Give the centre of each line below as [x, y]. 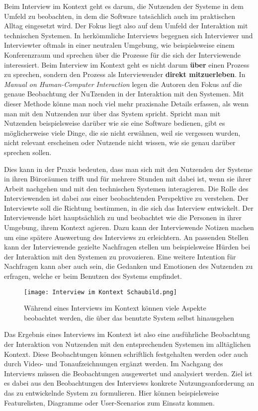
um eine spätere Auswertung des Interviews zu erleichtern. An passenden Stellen [126, 237]
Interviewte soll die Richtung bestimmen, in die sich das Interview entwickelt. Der [129, 207]
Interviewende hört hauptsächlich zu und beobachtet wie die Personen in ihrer [123, 217]
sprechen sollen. [28, 152]
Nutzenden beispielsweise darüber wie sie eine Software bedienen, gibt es [115, 123]
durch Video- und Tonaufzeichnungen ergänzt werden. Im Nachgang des [114, 364]
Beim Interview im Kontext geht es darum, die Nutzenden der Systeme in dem [124, 6]
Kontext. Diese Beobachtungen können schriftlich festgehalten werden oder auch [126, 354]
